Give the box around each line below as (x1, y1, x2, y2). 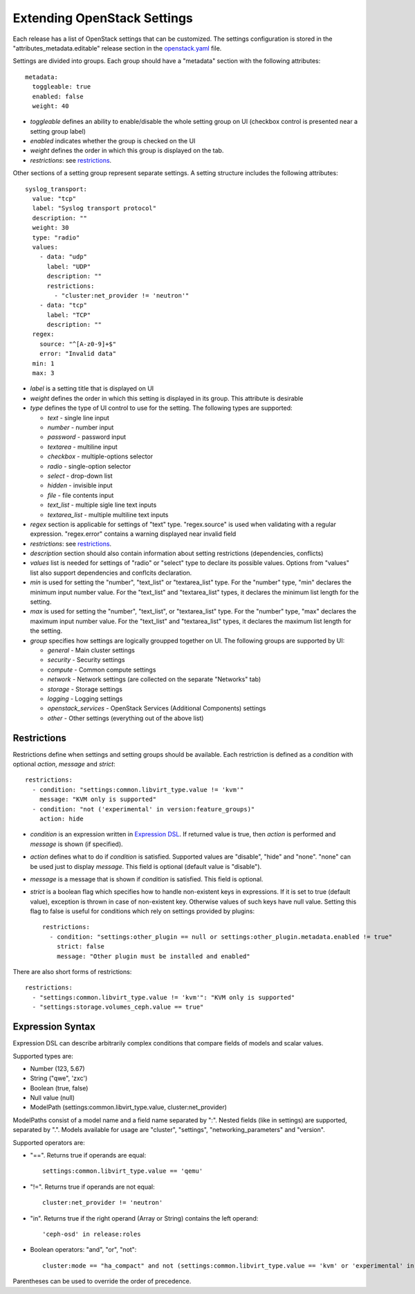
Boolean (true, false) (30, 1084, 89, 1092)
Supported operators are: (12, 1138, 86, 1147)
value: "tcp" (32, 195, 77, 203)
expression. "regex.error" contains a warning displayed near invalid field (30, 530, 237, 538)
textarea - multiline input (47, 442, 118, 451)
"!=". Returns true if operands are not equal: (30, 1183, 155, 1191)
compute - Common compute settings (47, 665, 156, 674)
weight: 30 (32, 224, 69, 232)
